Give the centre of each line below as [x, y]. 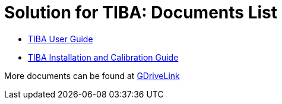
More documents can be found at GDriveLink [92, 75]
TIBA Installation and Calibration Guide [103, 57]
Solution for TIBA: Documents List [141, 12]
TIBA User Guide [61, 39]
